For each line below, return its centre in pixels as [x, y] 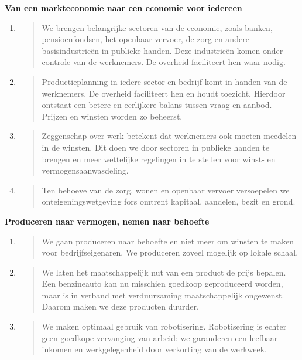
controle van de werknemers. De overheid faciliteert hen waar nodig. [164, 62]
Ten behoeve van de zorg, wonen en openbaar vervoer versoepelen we [166, 190]
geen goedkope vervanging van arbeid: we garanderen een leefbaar [160, 337]
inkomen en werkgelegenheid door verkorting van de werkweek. [154, 349]
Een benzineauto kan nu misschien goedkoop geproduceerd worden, [162, 283]
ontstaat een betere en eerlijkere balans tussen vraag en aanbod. [157, 105]
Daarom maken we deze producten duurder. [120, 306]
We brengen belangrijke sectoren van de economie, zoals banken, [157, 27]
